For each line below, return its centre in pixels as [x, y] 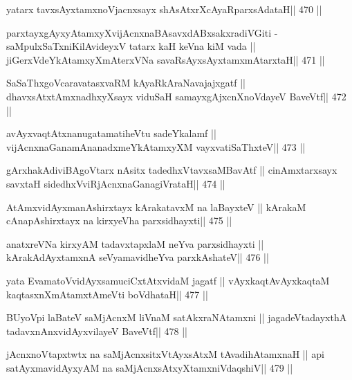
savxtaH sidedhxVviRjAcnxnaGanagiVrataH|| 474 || [116, 183]
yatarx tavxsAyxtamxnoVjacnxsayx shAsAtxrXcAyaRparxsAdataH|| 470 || [164, 9]
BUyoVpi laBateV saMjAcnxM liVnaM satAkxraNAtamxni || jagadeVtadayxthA [177, 317]
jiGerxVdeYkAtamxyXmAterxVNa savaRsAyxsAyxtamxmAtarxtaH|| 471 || [166, 59]
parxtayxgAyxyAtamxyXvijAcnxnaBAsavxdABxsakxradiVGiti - [142, 32]
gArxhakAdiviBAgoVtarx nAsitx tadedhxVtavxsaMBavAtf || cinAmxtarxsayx [172, 170]
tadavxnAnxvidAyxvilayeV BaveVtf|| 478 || [97, 331]
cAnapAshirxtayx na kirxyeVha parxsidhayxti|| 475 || [119, 220]
